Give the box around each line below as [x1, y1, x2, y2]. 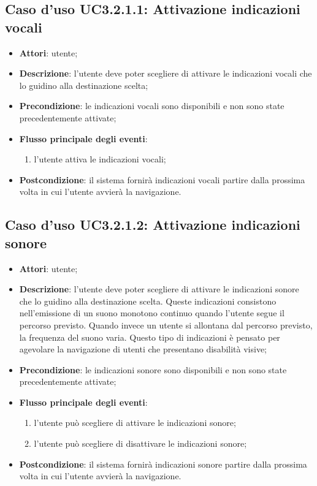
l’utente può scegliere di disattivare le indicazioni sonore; [34, 437, 247, 450]
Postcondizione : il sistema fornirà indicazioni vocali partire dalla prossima [19, 173, 305, 186]
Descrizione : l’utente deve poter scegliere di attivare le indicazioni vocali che [19, 67, 312, 80]
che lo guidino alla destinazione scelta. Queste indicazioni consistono [19, 294, 277, 307]
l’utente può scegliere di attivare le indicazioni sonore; [34, 416, 236, 429]
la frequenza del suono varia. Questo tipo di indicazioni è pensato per [19, 330, 280, 343]
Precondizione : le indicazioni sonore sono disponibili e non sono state [19, 363, 287, 376]
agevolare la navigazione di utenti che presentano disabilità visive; [19, 343, 267, 355]
